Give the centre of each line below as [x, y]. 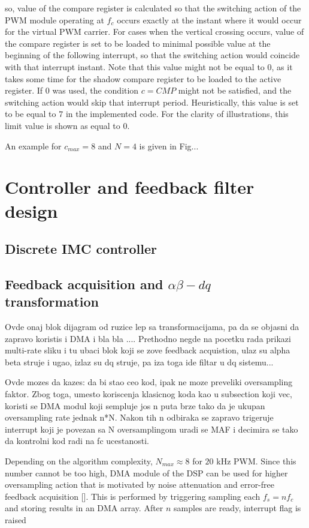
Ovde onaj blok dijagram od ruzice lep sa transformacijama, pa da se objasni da [152, 327]
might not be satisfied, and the [235, 90]
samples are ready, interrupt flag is [237, 508]
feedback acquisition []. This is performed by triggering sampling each [133, 496]
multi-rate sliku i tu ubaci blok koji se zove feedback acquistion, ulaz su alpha [148, 350]
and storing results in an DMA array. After [84, 508]
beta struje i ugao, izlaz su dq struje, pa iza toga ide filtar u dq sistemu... [139, 361]
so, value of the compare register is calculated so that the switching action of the [153, 8]
